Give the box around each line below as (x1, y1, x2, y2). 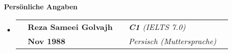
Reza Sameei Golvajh (27, 21, 113, 32)
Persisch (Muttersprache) (128, 35, 217, 47)
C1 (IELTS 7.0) (128, 21, 186, 32)
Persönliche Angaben (4, 1, 77, 11)
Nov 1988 (27, 35, 66, 47)
